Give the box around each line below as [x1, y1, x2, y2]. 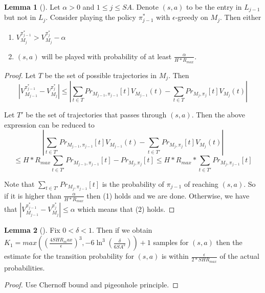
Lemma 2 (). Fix [4, 225, 60, 235]
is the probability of [102, 178, 164, 189]
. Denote [132, 2, 159, 12]
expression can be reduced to [4, 119, 95, 130]
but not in [4, 12, 36, 22]
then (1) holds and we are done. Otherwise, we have [86, 190, 250, 201]
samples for [153, 237, 189, 248]
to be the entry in [186, 2, 242, 12]
